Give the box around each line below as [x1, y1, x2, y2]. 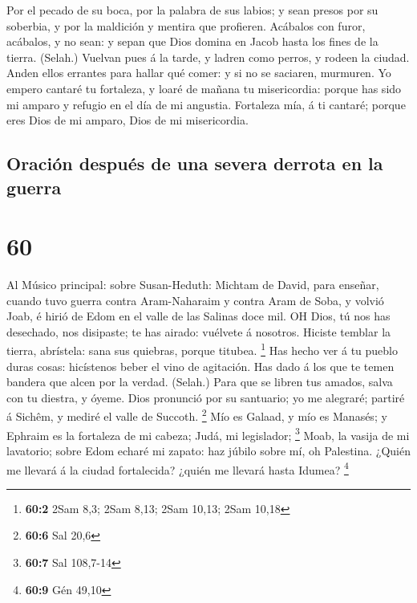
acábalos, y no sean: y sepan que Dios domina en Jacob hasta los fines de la [6, 33, 379, 50]
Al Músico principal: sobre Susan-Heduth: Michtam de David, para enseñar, [6, 276, 379, 293]
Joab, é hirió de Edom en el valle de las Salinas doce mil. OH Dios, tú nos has [6, 308, 391, 324]
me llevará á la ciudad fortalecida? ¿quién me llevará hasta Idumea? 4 [6, 458, 349, 478]
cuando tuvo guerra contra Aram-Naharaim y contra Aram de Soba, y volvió [6, 291, 384, 308]
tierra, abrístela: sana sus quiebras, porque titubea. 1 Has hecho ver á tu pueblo [6, 340, 399, 359]
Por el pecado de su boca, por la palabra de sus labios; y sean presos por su [6, 2, 379, 18]
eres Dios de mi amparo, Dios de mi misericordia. [6, 112, 249, 128]
